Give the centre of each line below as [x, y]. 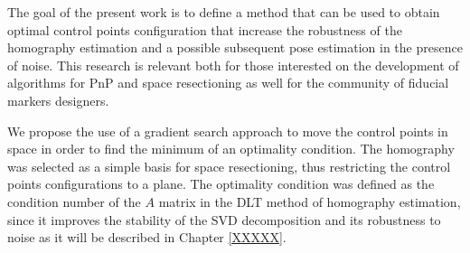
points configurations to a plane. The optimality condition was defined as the [221, 184]
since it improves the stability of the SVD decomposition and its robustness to [224, 219]
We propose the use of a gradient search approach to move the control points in [228, 131]
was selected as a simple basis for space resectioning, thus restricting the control [229, 166]
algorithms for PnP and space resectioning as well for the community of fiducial [228, 83]
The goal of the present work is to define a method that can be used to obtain [224, 12]
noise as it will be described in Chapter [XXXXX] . [147, 237]
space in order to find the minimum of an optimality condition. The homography [231, 149]
